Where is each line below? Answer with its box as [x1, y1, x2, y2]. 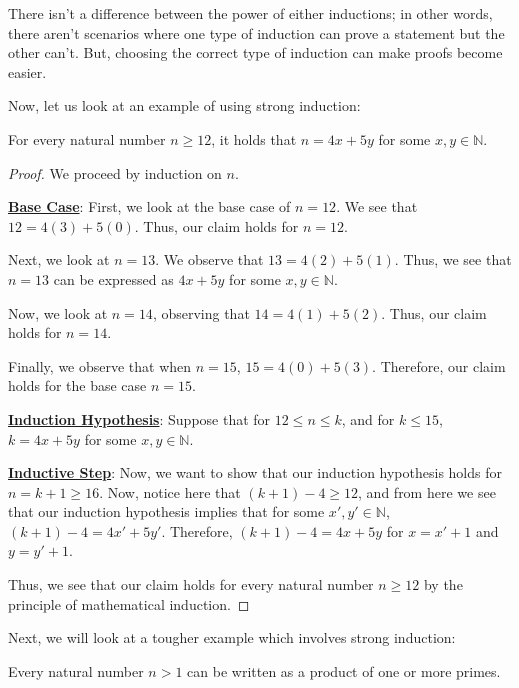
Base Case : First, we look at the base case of [8, 196, 291, 217]
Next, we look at [8, 249, 110, 270]
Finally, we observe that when [8, 355, 192, 376]
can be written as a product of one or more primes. [187, 660, 501, 681]
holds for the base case [8, 375, 147, 396]
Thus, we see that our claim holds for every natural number [8, 574, 374, 595]
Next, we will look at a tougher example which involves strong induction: [8, 627, 456, 648]
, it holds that [211, 128, 297, 149]
